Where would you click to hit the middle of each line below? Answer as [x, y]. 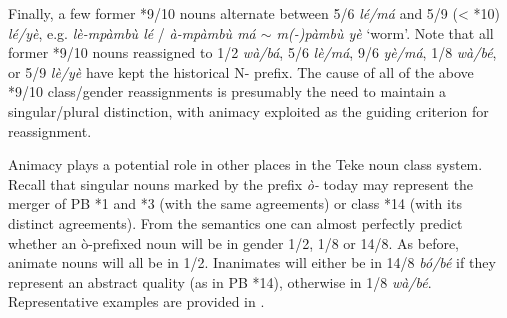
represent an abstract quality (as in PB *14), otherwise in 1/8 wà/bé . [220, 281]
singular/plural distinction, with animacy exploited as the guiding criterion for [248, 110]
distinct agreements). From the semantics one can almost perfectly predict [235, 222]
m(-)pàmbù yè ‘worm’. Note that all [385, 32]
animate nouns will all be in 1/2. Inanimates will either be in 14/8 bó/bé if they [252, 262]
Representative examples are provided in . [136, 301]
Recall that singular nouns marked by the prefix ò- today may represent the [241, 183]
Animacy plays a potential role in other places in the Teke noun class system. [245, 164]
